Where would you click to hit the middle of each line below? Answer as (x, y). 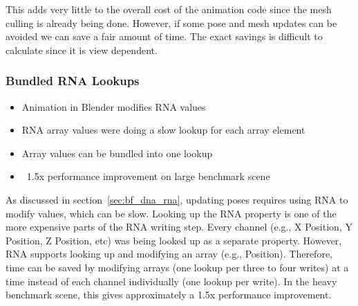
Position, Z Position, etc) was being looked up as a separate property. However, (174, 240)
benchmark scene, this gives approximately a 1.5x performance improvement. (169, 295)
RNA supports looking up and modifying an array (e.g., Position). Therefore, (169, 254)
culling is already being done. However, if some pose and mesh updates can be (171, 22)
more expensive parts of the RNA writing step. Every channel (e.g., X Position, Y (179, 227)
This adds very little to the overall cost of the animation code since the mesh (169, 9)
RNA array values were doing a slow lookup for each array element (163, 130)
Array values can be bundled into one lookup (117, 153)
